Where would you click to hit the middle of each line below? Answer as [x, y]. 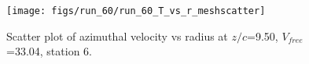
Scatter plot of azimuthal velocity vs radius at [117, 36]
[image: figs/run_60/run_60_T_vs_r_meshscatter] [136, 11]
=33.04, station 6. [49, 51]
